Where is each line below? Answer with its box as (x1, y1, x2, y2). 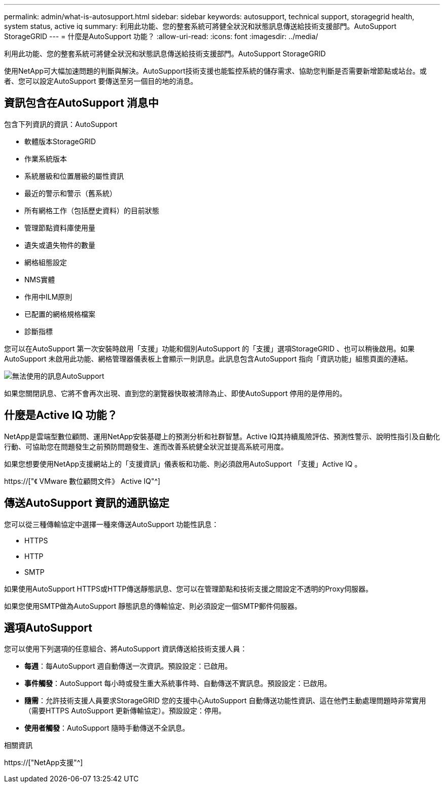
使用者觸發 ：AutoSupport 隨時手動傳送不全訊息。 (24, 724, 190, 733)
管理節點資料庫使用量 (24, 223, 95, 232)
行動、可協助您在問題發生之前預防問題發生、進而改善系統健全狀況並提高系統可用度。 (4, 442, 288, 451)
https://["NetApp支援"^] (4, 758, 83, 767)
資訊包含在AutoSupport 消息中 (4, 96, 159, 110)
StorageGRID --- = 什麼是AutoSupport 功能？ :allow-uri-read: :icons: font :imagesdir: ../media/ (4, 32, 318, 41)
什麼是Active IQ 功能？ (4, 409, 118, 422)
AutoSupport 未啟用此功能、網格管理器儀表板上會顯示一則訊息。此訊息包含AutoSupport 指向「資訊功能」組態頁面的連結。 (4, 354, 413, 363)
